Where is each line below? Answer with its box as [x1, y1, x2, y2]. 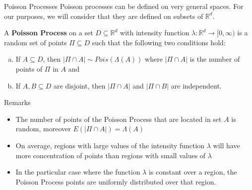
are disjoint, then [54, 80, 106, 91]
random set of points [4, 37, 67, 47]
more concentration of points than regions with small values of [15, 150, 206, 160]
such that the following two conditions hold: [92, 37, 226, 47]
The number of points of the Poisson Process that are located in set [15, 113, 222, 124]
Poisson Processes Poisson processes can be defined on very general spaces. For [4, 1, 244, 11]
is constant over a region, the [148, 167, 237, 177]
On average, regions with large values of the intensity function [15, 140, 205, 150]
